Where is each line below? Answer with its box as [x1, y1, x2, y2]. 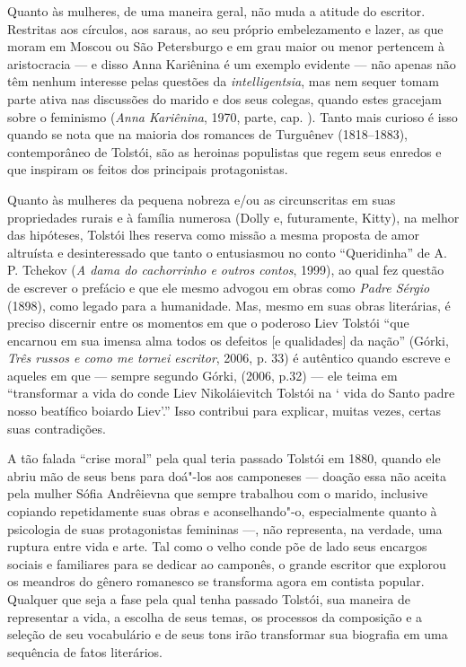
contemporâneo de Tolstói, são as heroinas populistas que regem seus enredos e [7, 142, 442, 161]
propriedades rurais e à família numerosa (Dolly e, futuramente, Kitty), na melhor [7, 207, 460, 226]
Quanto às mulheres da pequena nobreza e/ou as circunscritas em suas [7, 189, 396, 208]
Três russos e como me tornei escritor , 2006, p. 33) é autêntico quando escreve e [7, 348, 451, 367]
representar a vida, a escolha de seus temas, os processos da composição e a [7, 607, 423, 626]
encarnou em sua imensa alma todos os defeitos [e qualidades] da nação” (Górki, [7, 330, 449, 349]
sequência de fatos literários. [7, 642, 163, 661]
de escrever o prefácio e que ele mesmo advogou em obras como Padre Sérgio [7, 277, 430, 296]
